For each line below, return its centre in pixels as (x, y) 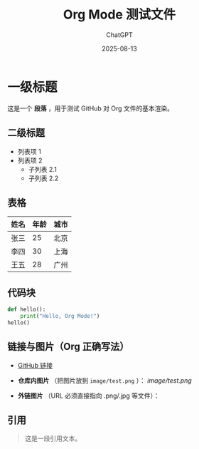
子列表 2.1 (42, 169)
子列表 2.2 (43, 178)
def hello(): (27, 310)
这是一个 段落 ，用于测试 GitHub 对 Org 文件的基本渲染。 (91, 108)
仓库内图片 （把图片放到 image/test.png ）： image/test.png (104, 380)
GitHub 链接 (35, 365)
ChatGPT (119, 35)
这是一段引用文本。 (53, 438)
